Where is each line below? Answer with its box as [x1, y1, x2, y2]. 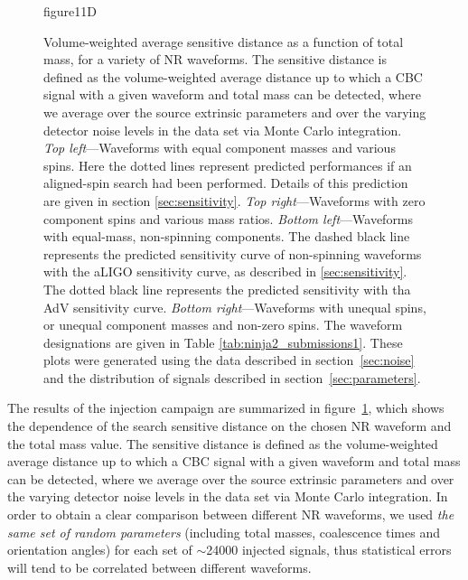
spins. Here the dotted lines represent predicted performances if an [43, 155, 412, 174]
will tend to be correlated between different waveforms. [7, 557, 312, 576]
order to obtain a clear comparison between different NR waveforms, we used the [7, 505, 454, 524]
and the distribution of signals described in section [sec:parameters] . [43, 368, 421, 387]
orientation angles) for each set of [7, 540, 192, 559]
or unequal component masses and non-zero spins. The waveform [43, 315, 403, 334]
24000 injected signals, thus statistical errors [206, 540, 452, 559]
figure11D [43, 2, 97, 20]
